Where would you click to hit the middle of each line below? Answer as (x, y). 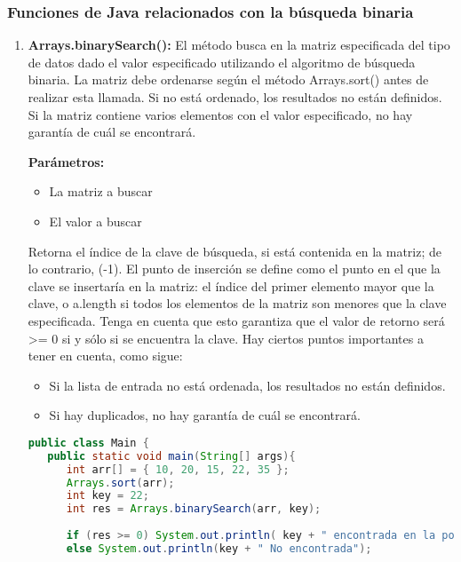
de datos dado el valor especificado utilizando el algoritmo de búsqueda (222, 62)
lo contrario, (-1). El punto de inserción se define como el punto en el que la (234, 269)
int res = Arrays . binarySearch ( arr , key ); (194, 509)
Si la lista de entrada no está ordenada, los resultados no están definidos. (247, 385)
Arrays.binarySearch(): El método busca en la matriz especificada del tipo (239, 45)
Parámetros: (66, 161)
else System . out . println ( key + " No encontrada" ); (219, 548)
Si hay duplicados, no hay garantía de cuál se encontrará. (205, 415)
